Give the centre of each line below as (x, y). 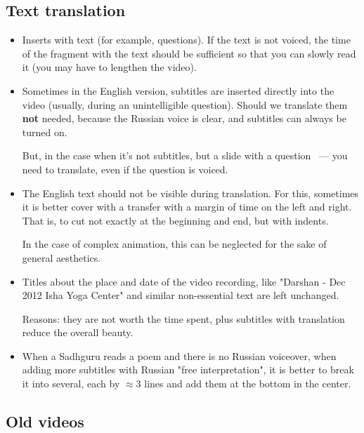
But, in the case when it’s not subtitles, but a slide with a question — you (185, 155)
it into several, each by (71, 384)
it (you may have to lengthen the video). (109, 67)
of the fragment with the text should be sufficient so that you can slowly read (189, 53)
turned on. (45, 132)
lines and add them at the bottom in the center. (248, 384)
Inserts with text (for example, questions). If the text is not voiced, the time (186, 40)
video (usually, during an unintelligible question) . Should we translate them (185, 104)
